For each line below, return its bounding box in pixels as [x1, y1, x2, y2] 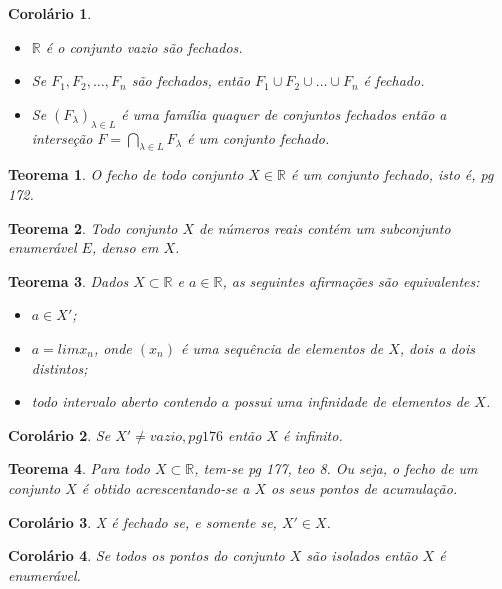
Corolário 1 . [8, 3, 92, 23]
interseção [31, 127, 93, 148]
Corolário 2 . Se [8, 424, 111, 445]
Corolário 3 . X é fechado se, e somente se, [8, 511, 277, 532]
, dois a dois [399, 337, 475, 358]
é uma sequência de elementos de [180, 337, 384, 358]
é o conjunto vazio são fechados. [45, 36, 243, 57]
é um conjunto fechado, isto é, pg [290, 164, 494, 185]
